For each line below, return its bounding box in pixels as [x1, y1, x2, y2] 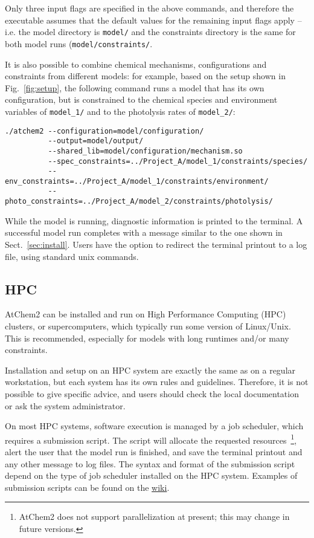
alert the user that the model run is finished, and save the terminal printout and [5, 445, 303, 458]
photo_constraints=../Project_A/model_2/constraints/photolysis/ [5, 197, 273, 206]
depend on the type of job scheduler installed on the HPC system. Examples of [5, 469, 298, 482]
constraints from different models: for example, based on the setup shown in [5, 70, 286, 82]
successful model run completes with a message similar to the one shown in [5, 226, 283, 239]
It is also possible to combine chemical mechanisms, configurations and [5, 57, 267, 70]
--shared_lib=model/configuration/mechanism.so [48, 146, 243, 155]
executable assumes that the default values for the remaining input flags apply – [5, 13, 302, 26]
